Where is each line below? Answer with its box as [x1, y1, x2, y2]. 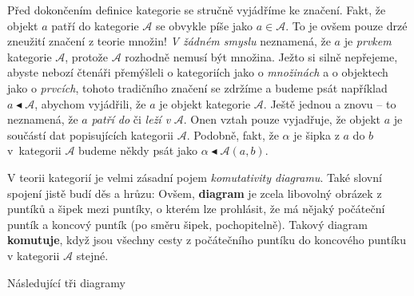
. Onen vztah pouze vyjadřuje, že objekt [183, 111, 381, 128]
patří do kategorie [51, 17, 139, 34]
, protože [65, 48, 109, 65]
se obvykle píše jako [155, 17, 253, 34]
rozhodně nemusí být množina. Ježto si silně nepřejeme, [125, 48, 398, 65]
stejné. [76, 247, 109, 263]
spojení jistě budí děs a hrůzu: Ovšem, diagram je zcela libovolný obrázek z [7, 184, 382, 201]
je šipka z [293, 126, 340, 143]
